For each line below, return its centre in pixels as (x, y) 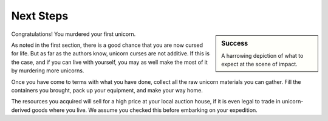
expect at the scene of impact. (259, 64)
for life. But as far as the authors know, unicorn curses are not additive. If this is (110, 54)
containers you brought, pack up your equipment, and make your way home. (107, 90)
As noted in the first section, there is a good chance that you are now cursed (107, 45)
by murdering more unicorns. (48, 71)
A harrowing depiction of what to (262, 55)
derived (21, 110)
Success (235, 43)
